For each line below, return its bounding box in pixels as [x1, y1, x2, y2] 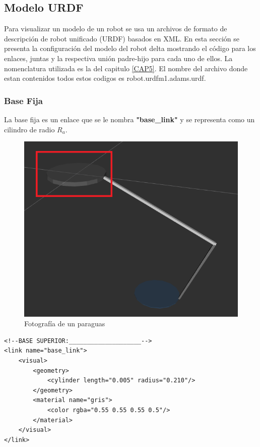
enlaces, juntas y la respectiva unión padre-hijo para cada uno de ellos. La [4, 53, 233, 63]
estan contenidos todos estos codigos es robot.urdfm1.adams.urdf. [4, 73, 206, 83]
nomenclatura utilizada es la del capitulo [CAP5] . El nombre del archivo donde [4, 63, 248, 73]
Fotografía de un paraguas [24, 318, 105, 329]
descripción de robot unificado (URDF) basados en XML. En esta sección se [4, 33, 239, 43]
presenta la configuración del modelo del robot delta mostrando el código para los [4, 43, 256, 54]
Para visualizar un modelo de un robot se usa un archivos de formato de [4, 23, 227, 34]
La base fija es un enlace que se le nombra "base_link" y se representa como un [4, 114, 255, 124]
